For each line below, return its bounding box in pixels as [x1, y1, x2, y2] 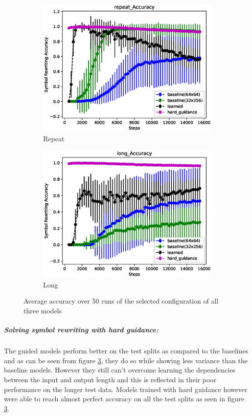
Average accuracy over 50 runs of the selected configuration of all [23, 296, 219, 306]
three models [23, 306, 62, 315]
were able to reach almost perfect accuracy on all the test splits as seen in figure [4, 394, 244, 404]
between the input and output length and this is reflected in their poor [4, 374, 216, 384]
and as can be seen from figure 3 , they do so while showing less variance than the [4, 355, 248, 365]
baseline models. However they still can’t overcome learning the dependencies [4, 365, 235, 375]
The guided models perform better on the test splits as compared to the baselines [4, 346, 249, 356]
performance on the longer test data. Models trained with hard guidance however [4, 384, 248, 394]
